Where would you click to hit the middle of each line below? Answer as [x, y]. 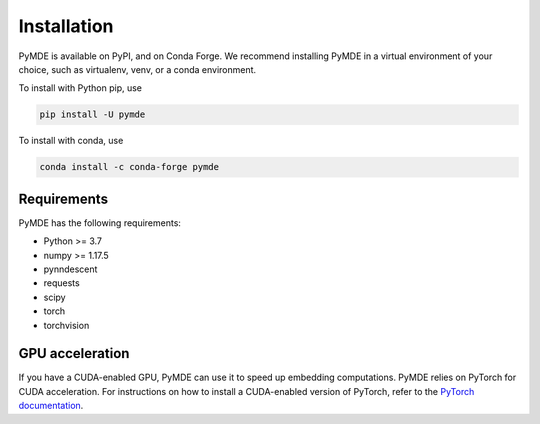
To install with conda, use [71, 141]
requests [61, 283]
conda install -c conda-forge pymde [129, 167]
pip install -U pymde [92, 114]
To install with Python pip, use [80, 88]
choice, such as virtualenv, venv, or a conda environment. [137, 69]
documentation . [51, 406]
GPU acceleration [74, 353]
